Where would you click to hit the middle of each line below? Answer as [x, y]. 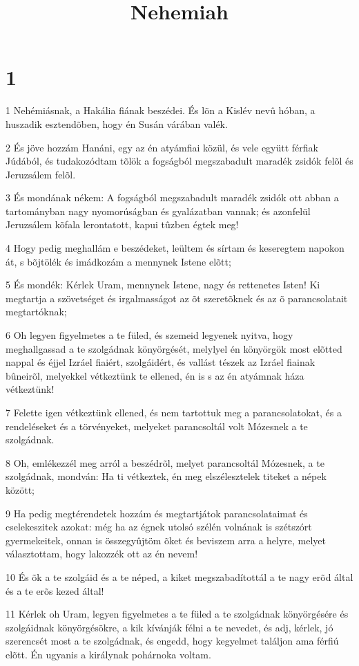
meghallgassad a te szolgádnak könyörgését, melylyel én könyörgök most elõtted [174, 348]
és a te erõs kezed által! [55, 590]
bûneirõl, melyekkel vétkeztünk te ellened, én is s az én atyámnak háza [155, 375]
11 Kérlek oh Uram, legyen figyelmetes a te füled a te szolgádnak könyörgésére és [177, 614]
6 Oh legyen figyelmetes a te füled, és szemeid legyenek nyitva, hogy [149, 335]
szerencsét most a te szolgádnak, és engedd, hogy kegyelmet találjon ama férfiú [172, 641]
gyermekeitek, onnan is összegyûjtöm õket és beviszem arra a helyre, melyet [166, 540]
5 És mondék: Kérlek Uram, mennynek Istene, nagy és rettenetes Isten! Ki [163, 285]
